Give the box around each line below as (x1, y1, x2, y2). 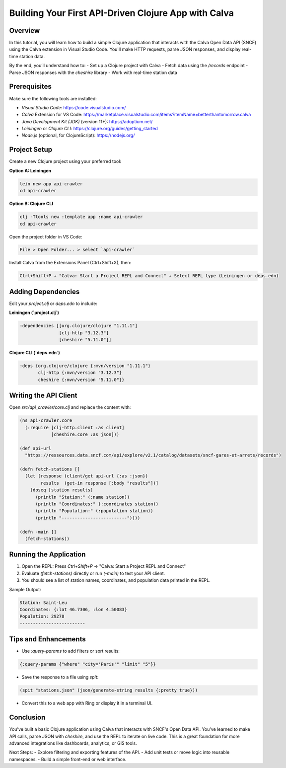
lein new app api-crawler (19, 181, 83, 186)
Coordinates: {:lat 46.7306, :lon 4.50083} (19, 607, 128, 613)
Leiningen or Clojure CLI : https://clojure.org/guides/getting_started (21, 126, 158, 132)
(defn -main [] (19, 529, 57, 535)
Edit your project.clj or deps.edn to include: (9, 301, 98, 307)
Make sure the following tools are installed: (9, 95, 97, 101)
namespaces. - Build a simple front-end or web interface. (9, 756, 127, 762)
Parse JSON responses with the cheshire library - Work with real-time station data (9, 70, 177, 76)
